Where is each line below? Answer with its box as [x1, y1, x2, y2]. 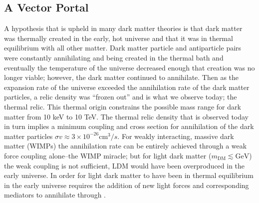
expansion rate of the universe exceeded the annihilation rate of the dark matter [4, 81, 250, 92]
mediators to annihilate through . [4, 189, 106, 200]
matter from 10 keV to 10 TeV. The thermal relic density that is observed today [4, 111, 249, 121]
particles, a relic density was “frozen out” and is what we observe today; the [4, 91, 237, 102]
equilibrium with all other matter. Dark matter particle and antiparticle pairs [4, 42, 242, 53]
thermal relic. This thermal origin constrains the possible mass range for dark [4, 101, 241, 111]
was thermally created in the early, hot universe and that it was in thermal [4, 32, 233, 43]
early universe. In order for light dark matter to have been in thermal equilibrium [4, 170, 254, 180]
